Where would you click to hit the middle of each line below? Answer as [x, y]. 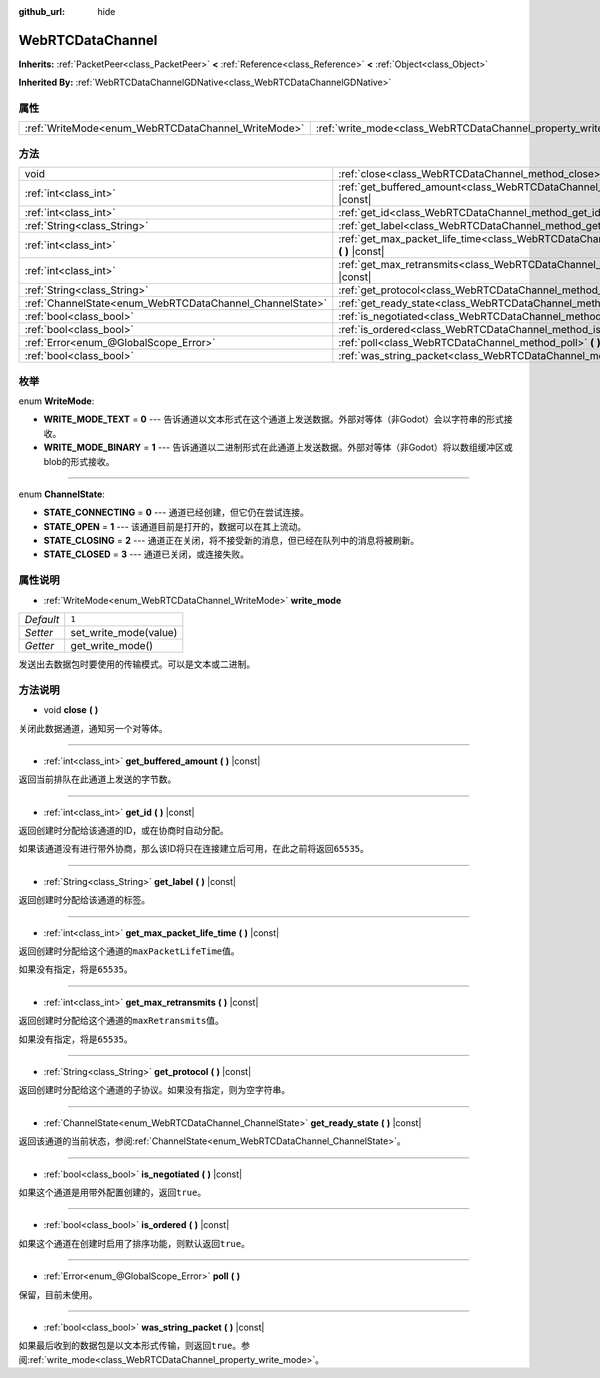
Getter [39, 645]
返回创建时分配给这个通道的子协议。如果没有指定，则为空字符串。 [154, 1090]
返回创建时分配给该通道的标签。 [84, 900]
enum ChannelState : [61, 494]
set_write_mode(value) [124, 632]
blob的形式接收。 [79, 461]
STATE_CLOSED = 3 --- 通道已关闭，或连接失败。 [146, 554]
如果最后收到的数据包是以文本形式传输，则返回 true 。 [130, 1346]
